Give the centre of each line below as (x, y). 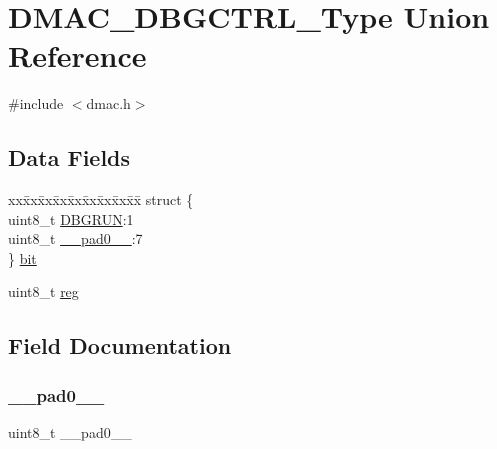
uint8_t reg (43, 291)
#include (36, 103)
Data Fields (69, 157)
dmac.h (108, 103)
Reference (77, 55)
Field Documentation (120, 345)
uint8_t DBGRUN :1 (71, 218)
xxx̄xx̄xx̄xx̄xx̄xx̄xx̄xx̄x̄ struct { (101, 199)
